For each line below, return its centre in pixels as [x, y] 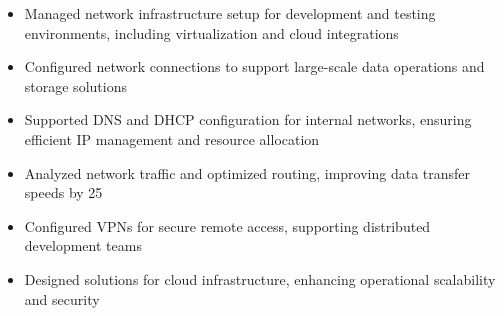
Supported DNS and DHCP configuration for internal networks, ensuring [248, 119]
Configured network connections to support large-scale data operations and [254, 66]
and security [62, 298]
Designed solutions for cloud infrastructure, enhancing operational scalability [260, 278]
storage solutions [75, 85]
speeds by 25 [63, 192]
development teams [83, 245]
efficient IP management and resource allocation [172, 138]
